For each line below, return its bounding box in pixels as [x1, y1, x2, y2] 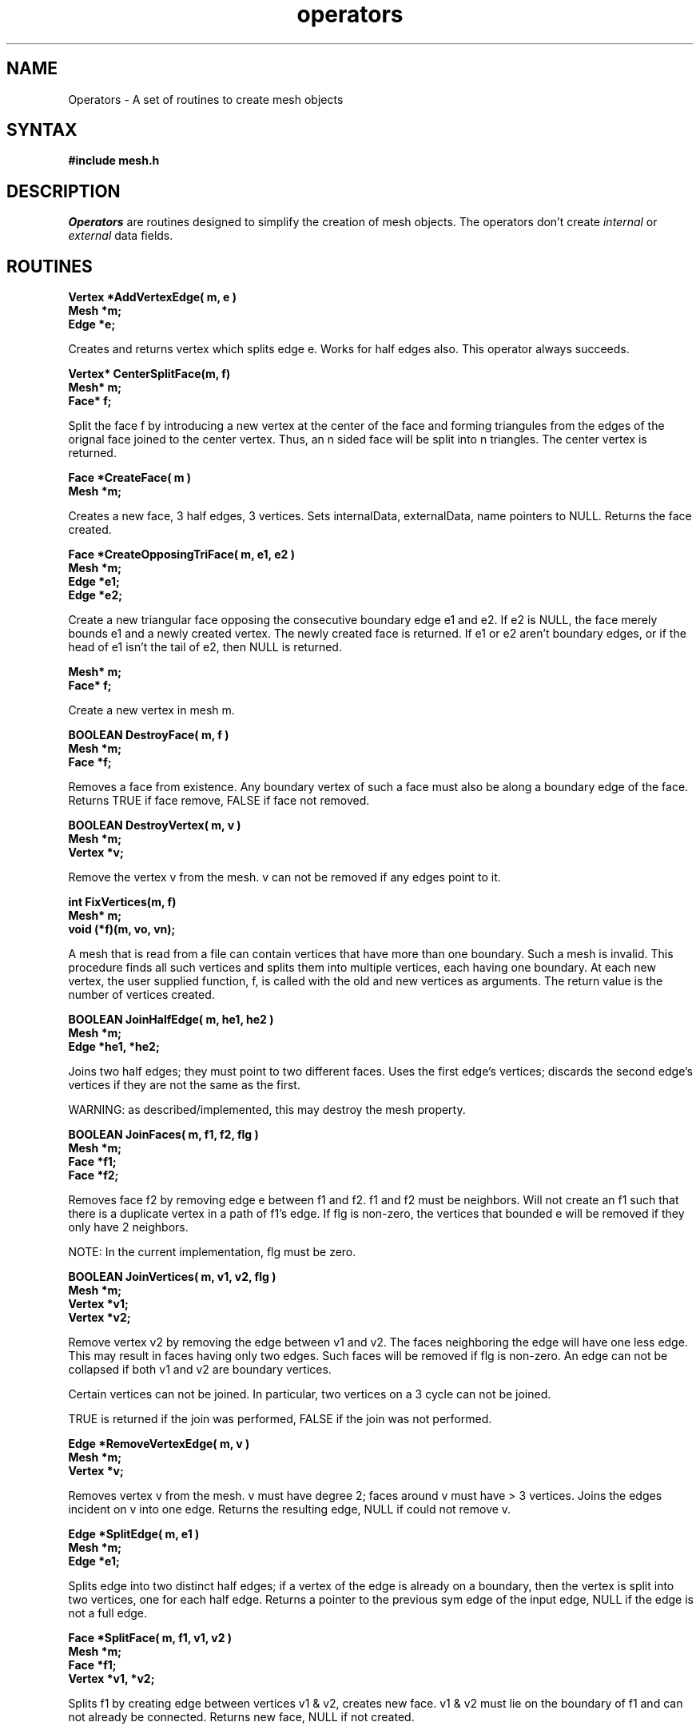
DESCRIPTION [6, 181, 121, 201]
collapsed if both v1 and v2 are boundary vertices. [68, 1362, 332, 1377]
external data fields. [68, 229, 173, 243]
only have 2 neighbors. [68, 1220, 189, 1235]
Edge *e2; [68, 588, 123, 603]
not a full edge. [68, 1606, 148, 1621]
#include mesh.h [68, 153, 160, 168]
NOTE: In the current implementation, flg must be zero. [68, 1245, 356, 1259]
